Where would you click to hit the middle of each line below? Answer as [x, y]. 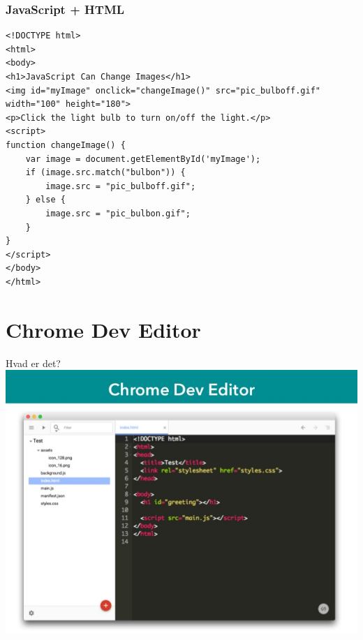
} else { [45, 200]
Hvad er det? [33, 363]
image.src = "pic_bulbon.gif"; [118, 213]
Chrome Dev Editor [103, 329]
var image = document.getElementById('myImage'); [143, 159]
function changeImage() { [66, 145]
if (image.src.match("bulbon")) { [105, 173]
